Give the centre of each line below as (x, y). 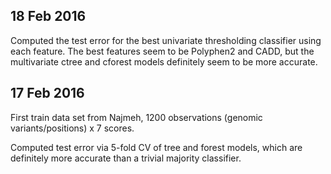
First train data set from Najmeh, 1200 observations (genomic (136, 117)
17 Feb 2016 (47, 93)
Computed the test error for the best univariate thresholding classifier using (166, 40)
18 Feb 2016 (48, 16)
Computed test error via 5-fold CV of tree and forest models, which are (156, 147)
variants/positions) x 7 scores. (72, 128)
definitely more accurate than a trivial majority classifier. (126, 158)
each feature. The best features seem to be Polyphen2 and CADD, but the (162, 51)
